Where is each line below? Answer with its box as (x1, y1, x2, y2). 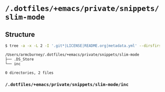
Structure (5, 30, 35, 38)
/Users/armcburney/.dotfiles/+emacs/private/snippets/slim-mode (5, 52, 139, 57)
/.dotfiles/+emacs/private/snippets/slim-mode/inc (5, 82, 129, 88)
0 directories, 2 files (5, 70, 54, 75)
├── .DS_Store (5, 57, 34, 61)
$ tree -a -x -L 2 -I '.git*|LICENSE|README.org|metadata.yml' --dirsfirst (5, 43, 164, 48)
